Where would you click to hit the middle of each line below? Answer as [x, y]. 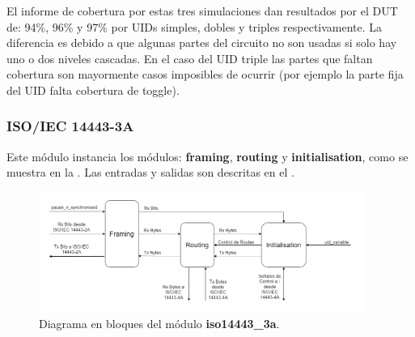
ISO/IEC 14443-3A [70, 126]
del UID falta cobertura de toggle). [93, 90]
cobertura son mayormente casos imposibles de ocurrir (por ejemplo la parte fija [205, 74]
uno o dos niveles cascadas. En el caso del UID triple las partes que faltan [190, 58]
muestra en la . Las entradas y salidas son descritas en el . [150, 172]
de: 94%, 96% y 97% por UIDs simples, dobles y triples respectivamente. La [195, 26]
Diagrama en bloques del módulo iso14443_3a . [159, 323]
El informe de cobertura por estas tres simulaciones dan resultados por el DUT [202, 11]
